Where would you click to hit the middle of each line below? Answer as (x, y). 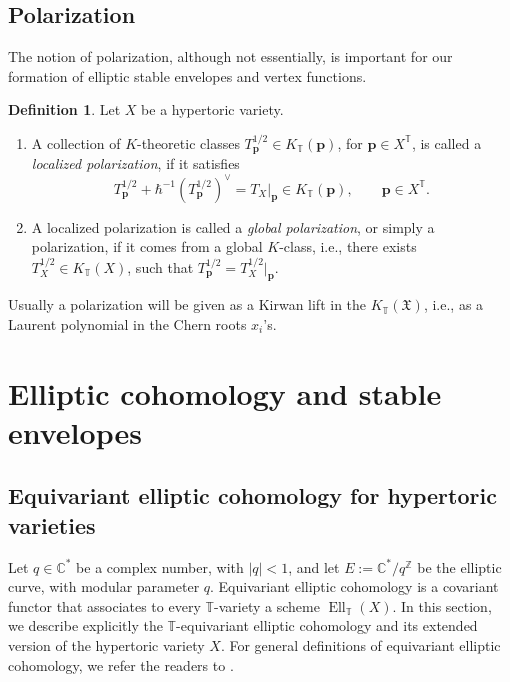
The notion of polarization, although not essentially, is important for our (230, 56)
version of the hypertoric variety (106, 645)
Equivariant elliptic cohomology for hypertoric (252, 495)
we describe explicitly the (85, 625)
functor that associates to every (104, 605)
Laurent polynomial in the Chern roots (127, 323)
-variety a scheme (267, 605)
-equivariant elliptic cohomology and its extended (327, 625)
